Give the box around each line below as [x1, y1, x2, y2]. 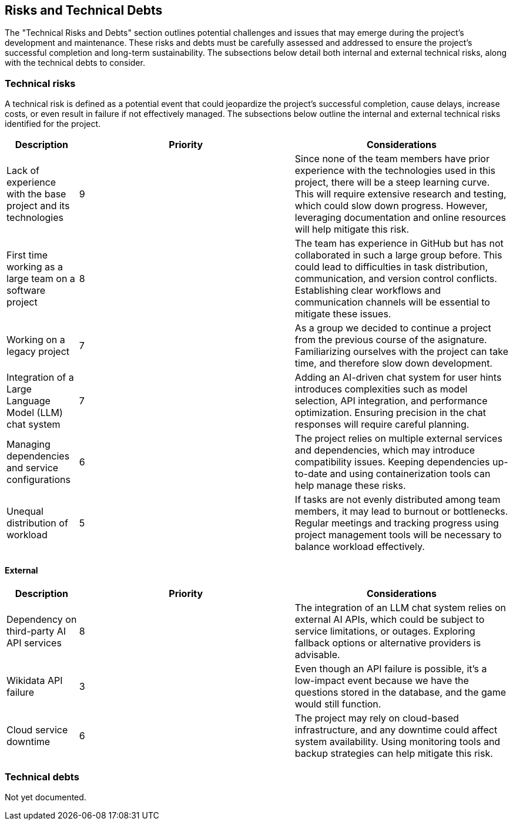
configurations [6, 474, 71, 486]
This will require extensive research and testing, [294, 188, 507, 200]
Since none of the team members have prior [294, 153, 489, 165]
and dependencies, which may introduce [294, 444, 475, 457]
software [6, 284, 46, 297]
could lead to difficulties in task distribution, [294, 261, 488, 273]
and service [6, 462, 59, 474]
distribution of [6, 517, 68, 529]
